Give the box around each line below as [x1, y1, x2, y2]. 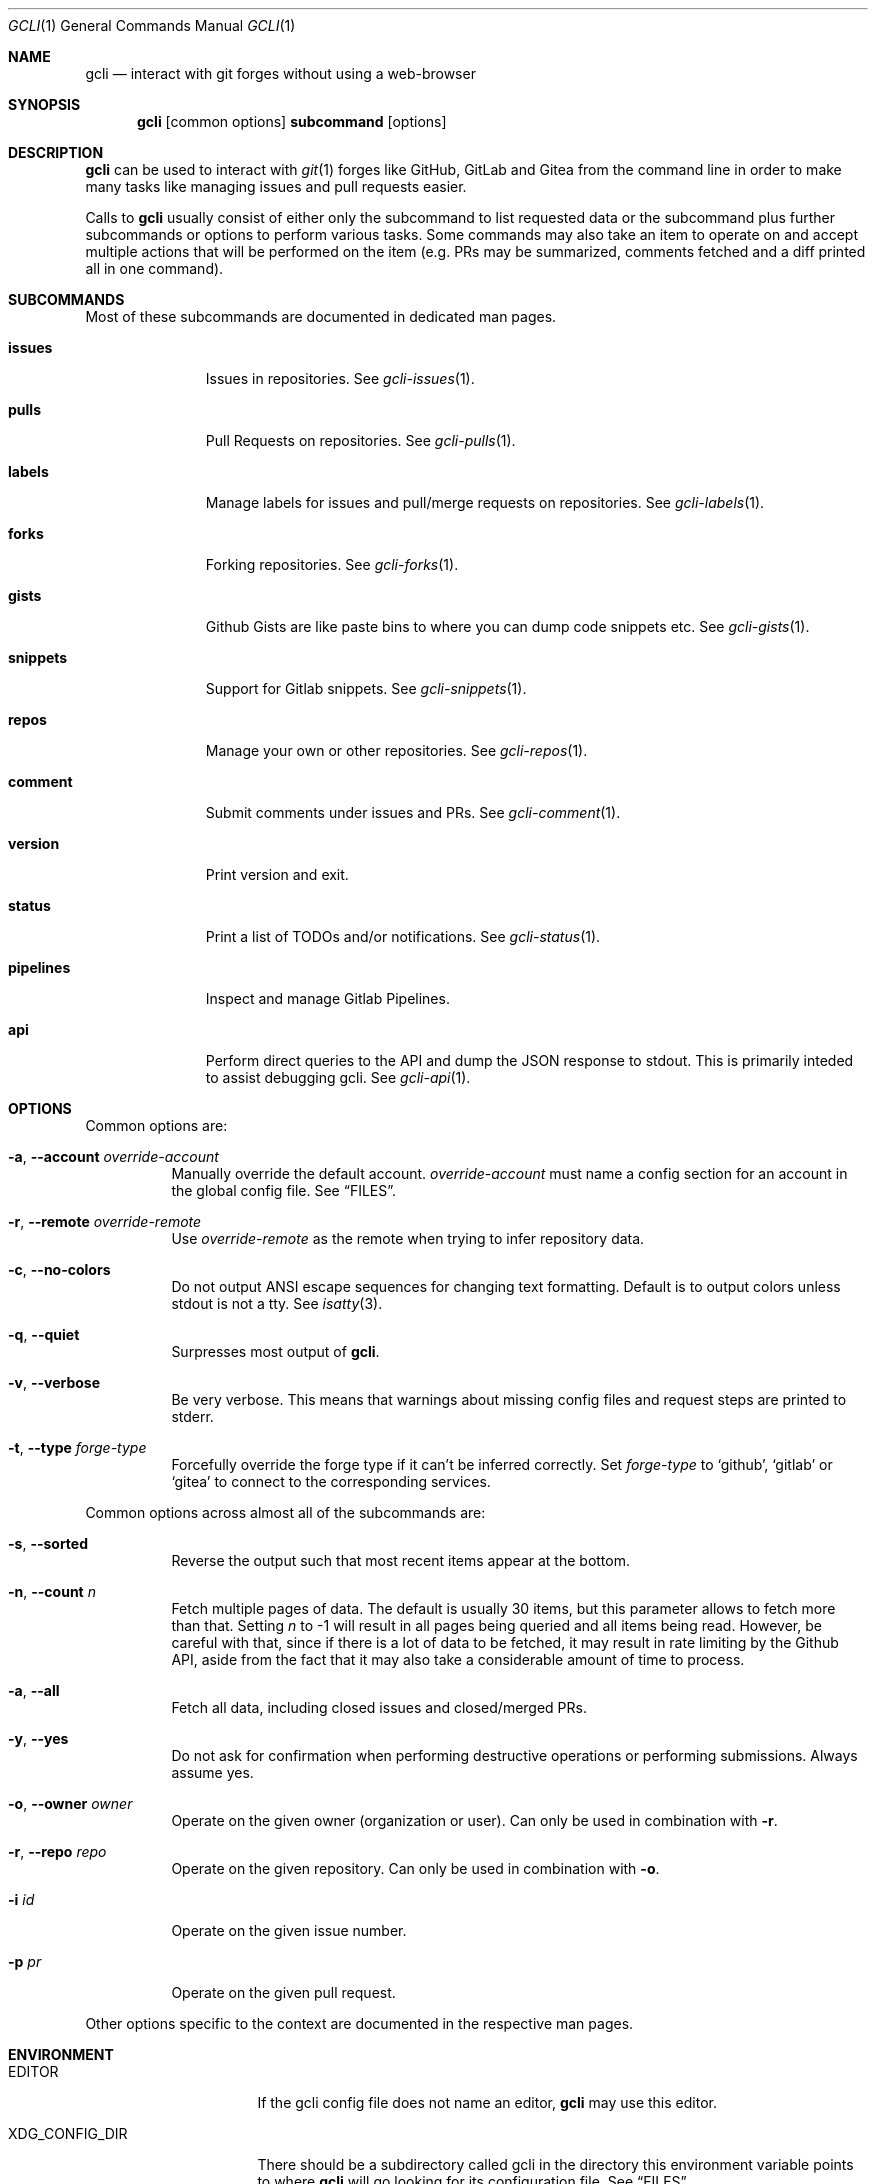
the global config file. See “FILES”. [171, 1182, 397, 1199]
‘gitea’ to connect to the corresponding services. [171, 1473, 491, 1490]
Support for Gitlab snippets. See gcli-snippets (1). [205, 680, 527, 697]
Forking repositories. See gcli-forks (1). [205, 556, 459, 573]
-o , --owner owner [8, 1795, 133, 1812]
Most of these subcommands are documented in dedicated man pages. [85, 308, 557, 325]
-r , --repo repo [8, 1843, 107, 1860]
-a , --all [8, 1682, 60, 1699]
